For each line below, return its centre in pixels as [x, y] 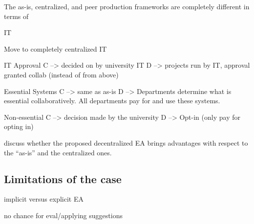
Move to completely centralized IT [55, 48]
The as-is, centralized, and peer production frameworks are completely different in [127, 6]
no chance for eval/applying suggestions [63, 215]
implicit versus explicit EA [44, 199]
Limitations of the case [63, 178]
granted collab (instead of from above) [61, 74]
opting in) [19, 126]
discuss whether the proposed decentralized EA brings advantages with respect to [126, 142]
